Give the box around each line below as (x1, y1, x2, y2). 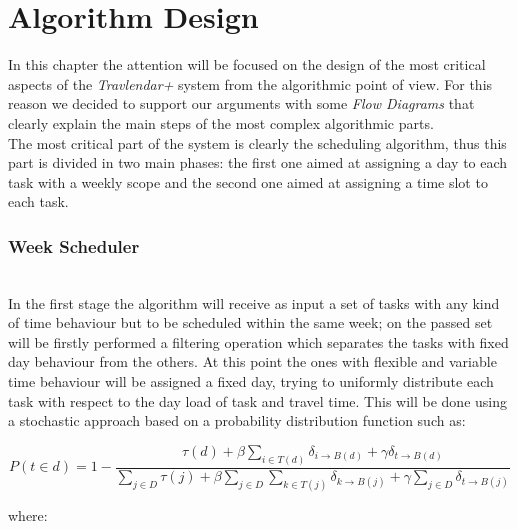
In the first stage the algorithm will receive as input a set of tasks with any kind (8, 292, 500, 313)
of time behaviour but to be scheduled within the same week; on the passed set (8, 312, 493, 333)
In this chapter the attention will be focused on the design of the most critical (8, 54, 486, 75)
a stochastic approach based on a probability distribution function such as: (8, 410, 466, 431)
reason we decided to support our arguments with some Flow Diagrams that (8, 93, 475, 114)
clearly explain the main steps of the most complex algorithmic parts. (8, 112, 434, 133)
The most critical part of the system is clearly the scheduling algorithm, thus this (8, 132, 507, 153)
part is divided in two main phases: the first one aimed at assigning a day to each (8, 152, 508, 173)
